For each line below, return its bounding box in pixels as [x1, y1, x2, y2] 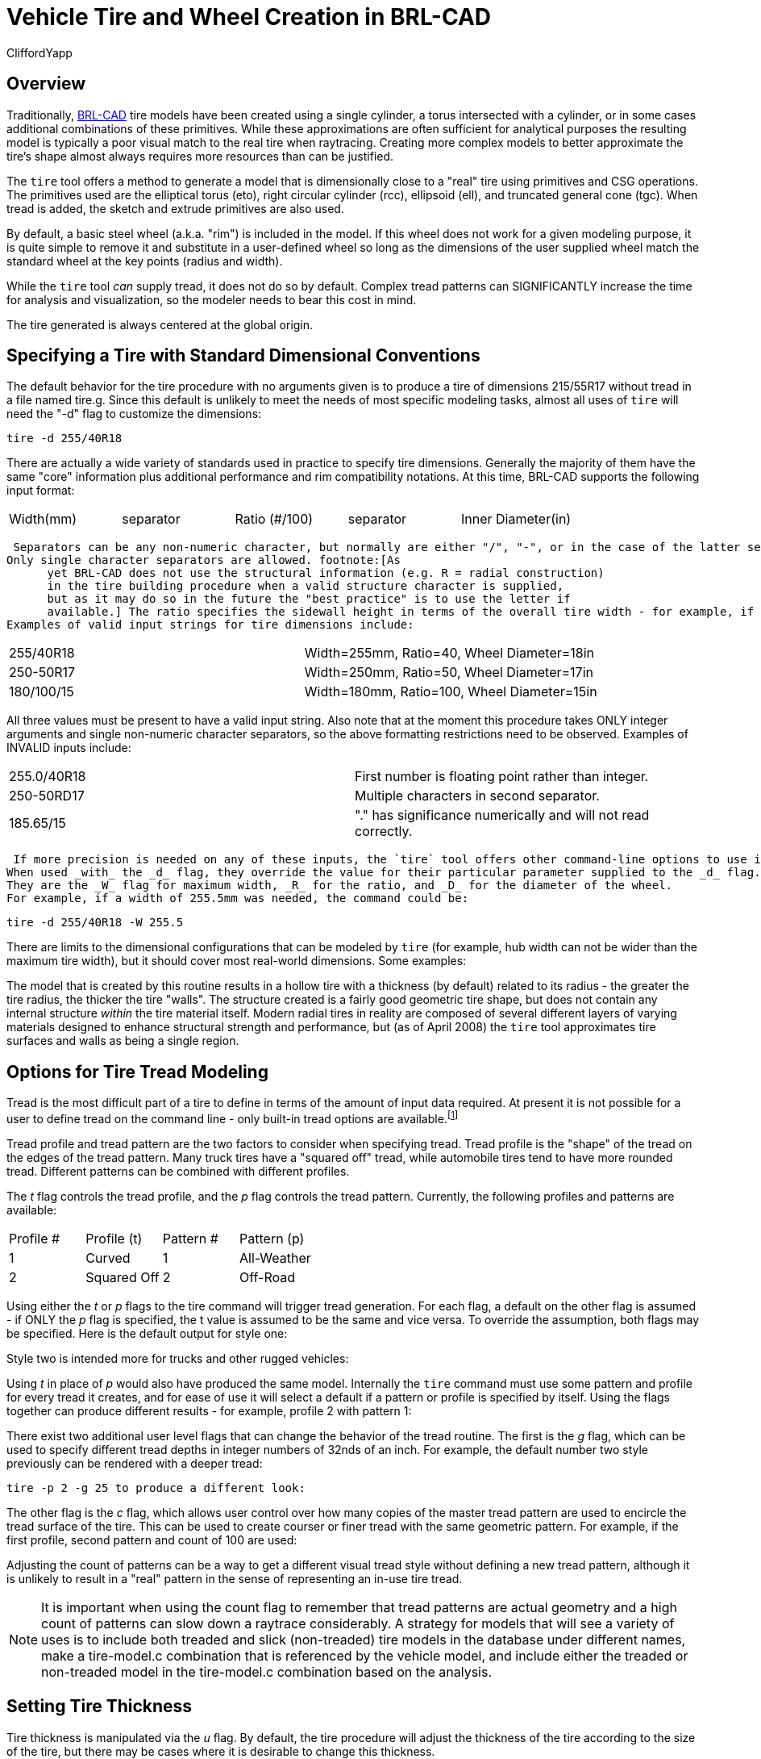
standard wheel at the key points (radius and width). [6, 253, 283, 268]
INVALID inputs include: [6, 741, 131, 755]
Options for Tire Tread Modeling [6, 1061, 268, 1082]
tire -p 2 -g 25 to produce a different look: [6, 1481, 306, 1494]
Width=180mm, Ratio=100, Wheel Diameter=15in [304, 683, 597, 700]
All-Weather [239, 1249, 311, 1266]
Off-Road [239, 1268, 295, 1285]
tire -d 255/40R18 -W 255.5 [6, 916, 184, 930]
